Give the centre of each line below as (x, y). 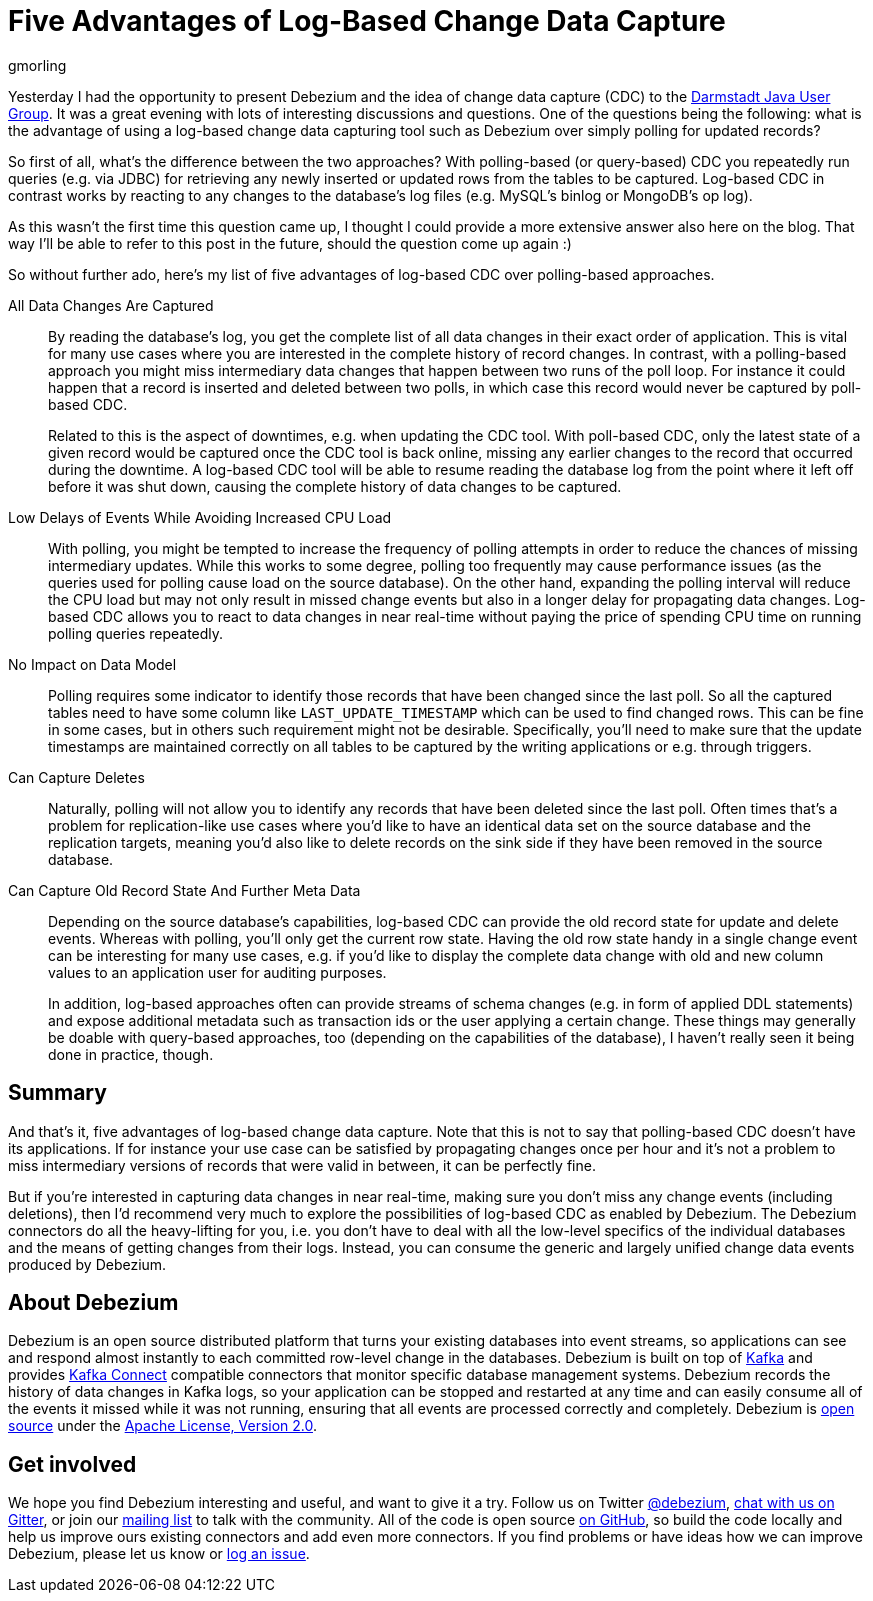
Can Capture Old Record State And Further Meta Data (184, 890)
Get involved (72, 1464)
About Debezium (93, 1303)
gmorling (37, 65)
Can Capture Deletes (76, 777)
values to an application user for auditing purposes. (217, 972)
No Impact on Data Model (92, 664)
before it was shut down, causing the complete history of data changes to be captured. (335, 486)
